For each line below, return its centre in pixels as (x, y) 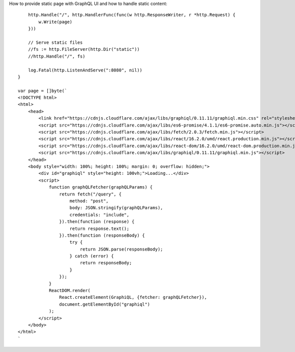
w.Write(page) (56, 22)
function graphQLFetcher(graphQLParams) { (101, 187)
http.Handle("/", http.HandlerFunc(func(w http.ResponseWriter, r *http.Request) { (132, 15)
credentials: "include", (100, 215)
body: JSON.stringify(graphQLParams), (116, 208)
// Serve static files (55, 42)
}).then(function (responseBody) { (102, 235)
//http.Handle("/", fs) (57, 56)
